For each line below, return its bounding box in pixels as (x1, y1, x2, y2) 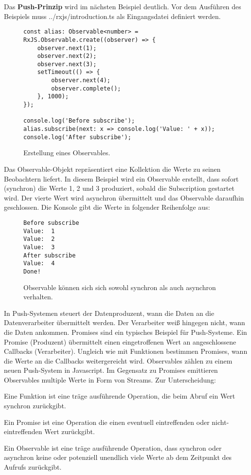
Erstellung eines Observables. (23, 147, 110, 158)
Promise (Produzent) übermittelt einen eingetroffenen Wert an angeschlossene (4, 336, 236, 347)
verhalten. (23, 292, 53, 302)
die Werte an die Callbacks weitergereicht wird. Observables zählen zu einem (4, 355, 233, 365)
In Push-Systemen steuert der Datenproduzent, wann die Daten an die (4, 308, 215, 318)
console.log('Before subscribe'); (23, 117, 135, 125)
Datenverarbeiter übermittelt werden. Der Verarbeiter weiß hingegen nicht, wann (4, 317, 245, 328)
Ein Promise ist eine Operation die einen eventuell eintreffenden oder (4, 417, 210, 427)
